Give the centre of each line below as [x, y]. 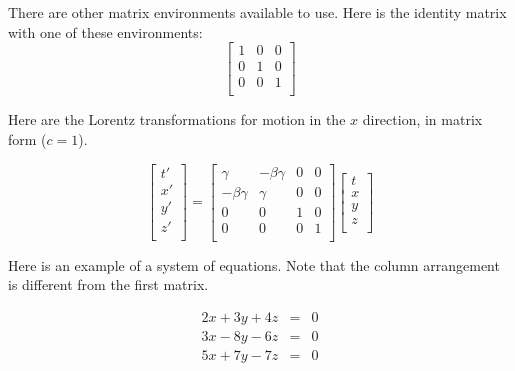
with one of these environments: [105, 31]
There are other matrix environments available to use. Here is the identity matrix [257, 12]
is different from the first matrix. [108, 284]
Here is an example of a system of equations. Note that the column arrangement [254, 264]
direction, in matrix [422, 119]
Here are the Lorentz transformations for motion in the [177, 119]
